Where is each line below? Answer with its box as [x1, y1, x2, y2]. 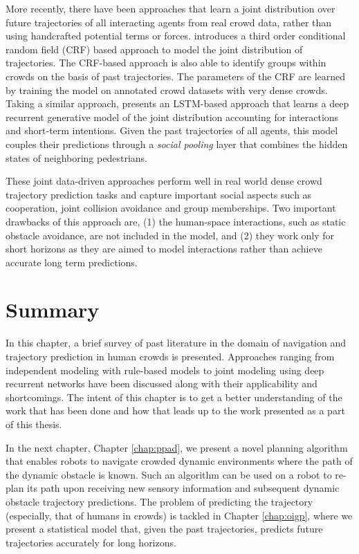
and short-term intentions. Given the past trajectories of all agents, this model [6, 123, 338, 138]
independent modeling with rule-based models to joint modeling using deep [6, 362, 324, 377]
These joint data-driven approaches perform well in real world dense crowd [6, 174, 322, 188]
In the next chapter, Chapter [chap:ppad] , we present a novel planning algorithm [6, 440, 348, 454]
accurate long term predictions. [6, 255, 138, 269]
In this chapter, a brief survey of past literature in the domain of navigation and [6, 335, 347, 350]
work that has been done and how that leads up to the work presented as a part [6, 403, 345, 418]
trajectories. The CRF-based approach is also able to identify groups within [6, 55, 326, 70]
